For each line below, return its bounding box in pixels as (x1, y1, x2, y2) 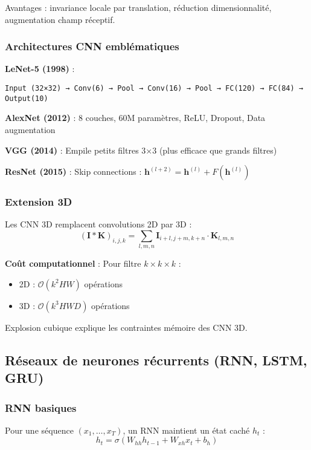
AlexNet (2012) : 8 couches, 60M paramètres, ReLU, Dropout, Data (5, 111, 266, 124)
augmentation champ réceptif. (5, 13, 115, 25)
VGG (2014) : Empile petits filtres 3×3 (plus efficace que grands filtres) (5, 143, 277, 156)
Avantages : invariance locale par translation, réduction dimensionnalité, (5, 1, 272, 13)
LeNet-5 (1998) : (5, 62, 75, 75)
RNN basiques (5, 400, 77, 415)
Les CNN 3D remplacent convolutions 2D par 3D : (5, 218, 192, 230)
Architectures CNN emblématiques (5, 39, 179, 54)
